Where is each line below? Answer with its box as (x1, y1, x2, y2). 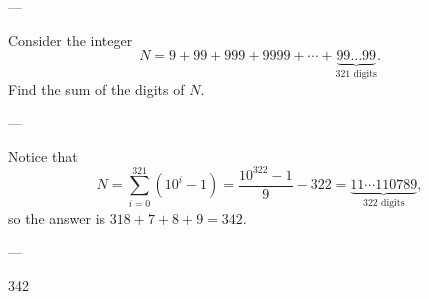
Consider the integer (8, 29, 133, 50)
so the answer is (8, 207, 106, 228)
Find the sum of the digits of (8, 78, 185, 99)
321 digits (335, 69, 377, 80)
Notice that (8, 145, 78, 166)
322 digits (363, 198, 405, 209)
